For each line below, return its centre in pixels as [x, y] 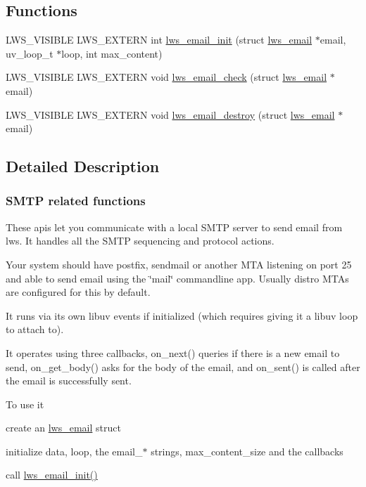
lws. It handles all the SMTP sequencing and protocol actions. [140, 241]
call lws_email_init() [52, 475]
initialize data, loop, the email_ [74, 451]
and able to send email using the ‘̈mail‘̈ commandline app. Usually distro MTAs [177, 278]
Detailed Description [83, 166]
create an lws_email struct [63, 428]
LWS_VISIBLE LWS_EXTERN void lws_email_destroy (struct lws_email [170, 114]
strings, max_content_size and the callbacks [247, 451]
